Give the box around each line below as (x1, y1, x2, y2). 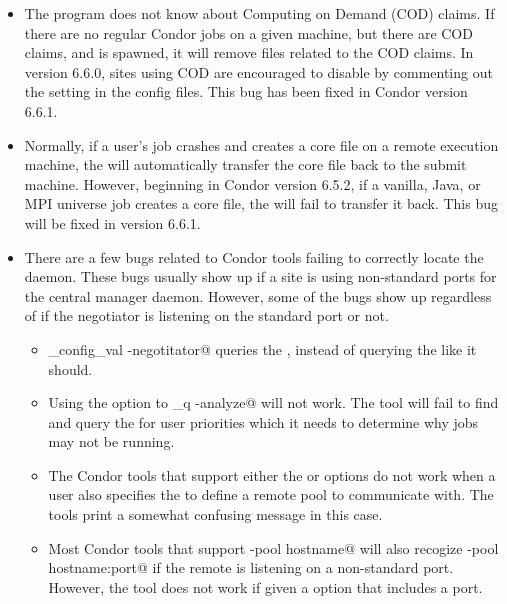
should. (48, 358, 93, 379)
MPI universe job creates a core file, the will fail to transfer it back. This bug (24, 193, 498, 214)
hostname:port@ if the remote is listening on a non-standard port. (48, 557, 454, 578)
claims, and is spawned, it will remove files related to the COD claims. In (24, 42, 474, 63)
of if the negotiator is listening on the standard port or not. (24, 305, 389, 326)
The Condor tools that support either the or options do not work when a (48, 464, 496, 485)
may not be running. (48, 431, 175, 452)
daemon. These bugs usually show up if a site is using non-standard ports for (24, 266, 497, 287)
